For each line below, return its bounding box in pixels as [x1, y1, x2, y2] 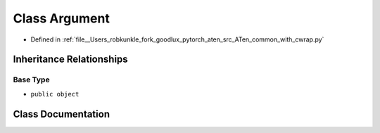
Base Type [13, 75, 50, 84]
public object [30, 90, 80, 98]
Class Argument [13, 11, 110, 26]
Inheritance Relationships [13, 53, 128, 65]
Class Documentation [13, 108, 110, 120]
